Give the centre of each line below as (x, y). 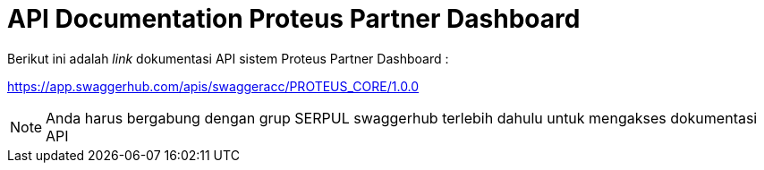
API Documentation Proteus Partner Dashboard (294, 19)
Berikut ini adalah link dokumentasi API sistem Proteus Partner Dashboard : (228, 58)
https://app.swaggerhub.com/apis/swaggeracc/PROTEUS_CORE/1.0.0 (213, 86)
